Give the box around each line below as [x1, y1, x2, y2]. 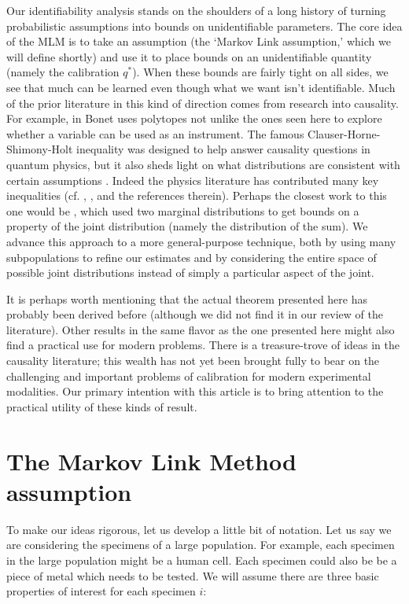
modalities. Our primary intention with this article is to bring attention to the [6, 383, 384, 400]
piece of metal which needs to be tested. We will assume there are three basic [6, 567, 379, 584]
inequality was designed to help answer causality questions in [76, 141, 370, 157]
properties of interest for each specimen [6, 583, 196, 599]
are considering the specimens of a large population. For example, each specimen [6, 536, 395, 553]
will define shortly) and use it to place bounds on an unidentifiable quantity [6, 48, 372, 64]
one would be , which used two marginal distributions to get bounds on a [6, 202, 359, 219]
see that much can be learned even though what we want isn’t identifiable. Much [6, 79, 396, 95]
